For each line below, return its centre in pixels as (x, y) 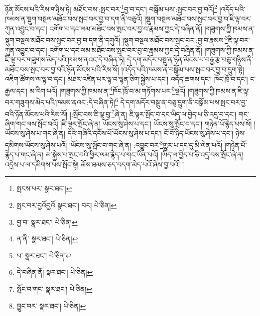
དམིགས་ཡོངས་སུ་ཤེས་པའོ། (36, 145)
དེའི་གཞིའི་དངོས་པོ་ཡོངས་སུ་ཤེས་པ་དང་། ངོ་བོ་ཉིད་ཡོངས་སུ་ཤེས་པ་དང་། (150, 133)
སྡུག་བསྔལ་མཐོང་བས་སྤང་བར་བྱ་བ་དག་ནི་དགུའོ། (63, 40)
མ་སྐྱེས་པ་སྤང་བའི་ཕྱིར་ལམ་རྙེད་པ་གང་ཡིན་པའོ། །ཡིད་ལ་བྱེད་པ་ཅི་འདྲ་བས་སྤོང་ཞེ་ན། (144, 155)
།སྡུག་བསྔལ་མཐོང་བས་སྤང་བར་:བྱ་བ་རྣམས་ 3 (175, 39)
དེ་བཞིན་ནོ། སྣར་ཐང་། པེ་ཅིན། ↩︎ (55, 272)
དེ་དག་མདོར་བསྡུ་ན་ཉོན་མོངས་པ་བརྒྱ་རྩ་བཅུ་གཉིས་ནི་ (190, 59)
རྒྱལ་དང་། (16, 90)
